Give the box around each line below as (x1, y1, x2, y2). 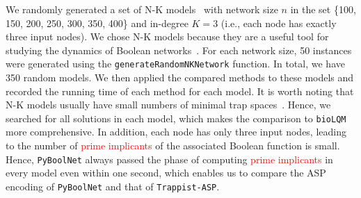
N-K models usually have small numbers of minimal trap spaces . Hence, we (6, 97, 331, 112)
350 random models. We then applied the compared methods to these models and (6, 70, 354, 85)
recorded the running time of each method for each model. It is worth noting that (6, 83, 354, 98)
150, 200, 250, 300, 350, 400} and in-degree (6, 15, 188, 30)
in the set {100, (290, 2, 356, 16)
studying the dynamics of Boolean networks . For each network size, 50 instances (6, 42, 352, 57)
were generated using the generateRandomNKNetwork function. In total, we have (6, 56, 345, 71)
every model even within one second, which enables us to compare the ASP (6, 165, 326, 180)
